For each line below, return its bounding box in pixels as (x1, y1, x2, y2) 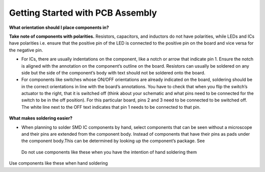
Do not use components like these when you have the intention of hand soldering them (21, 149, 197, 155)
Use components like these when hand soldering (9, 160, 108, 166)
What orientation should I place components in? (9, 25, 109, 30)
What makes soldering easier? (9, 115, 73, 121)
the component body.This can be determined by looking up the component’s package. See (21, 138, 205, 144)
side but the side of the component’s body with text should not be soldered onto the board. (21, 70, 206, 75)
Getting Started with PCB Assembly (9, 7, 157, 18)
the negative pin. (9, 47, 43, 53)
